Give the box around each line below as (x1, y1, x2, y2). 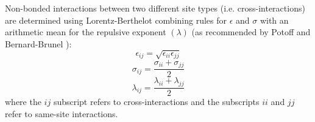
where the (5, 95, 41, 108)
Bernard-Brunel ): (5, 37, 72, 50)
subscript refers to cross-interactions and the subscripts (53, 95, 260, 108)
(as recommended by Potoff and (191, 25, 311, 38)
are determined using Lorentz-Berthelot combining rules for (5, 13, 227, 26)
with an (260, 13, 289, 26)
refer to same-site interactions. (5, 107, 118, 120)
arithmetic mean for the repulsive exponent (5, 25, 166, 38)
